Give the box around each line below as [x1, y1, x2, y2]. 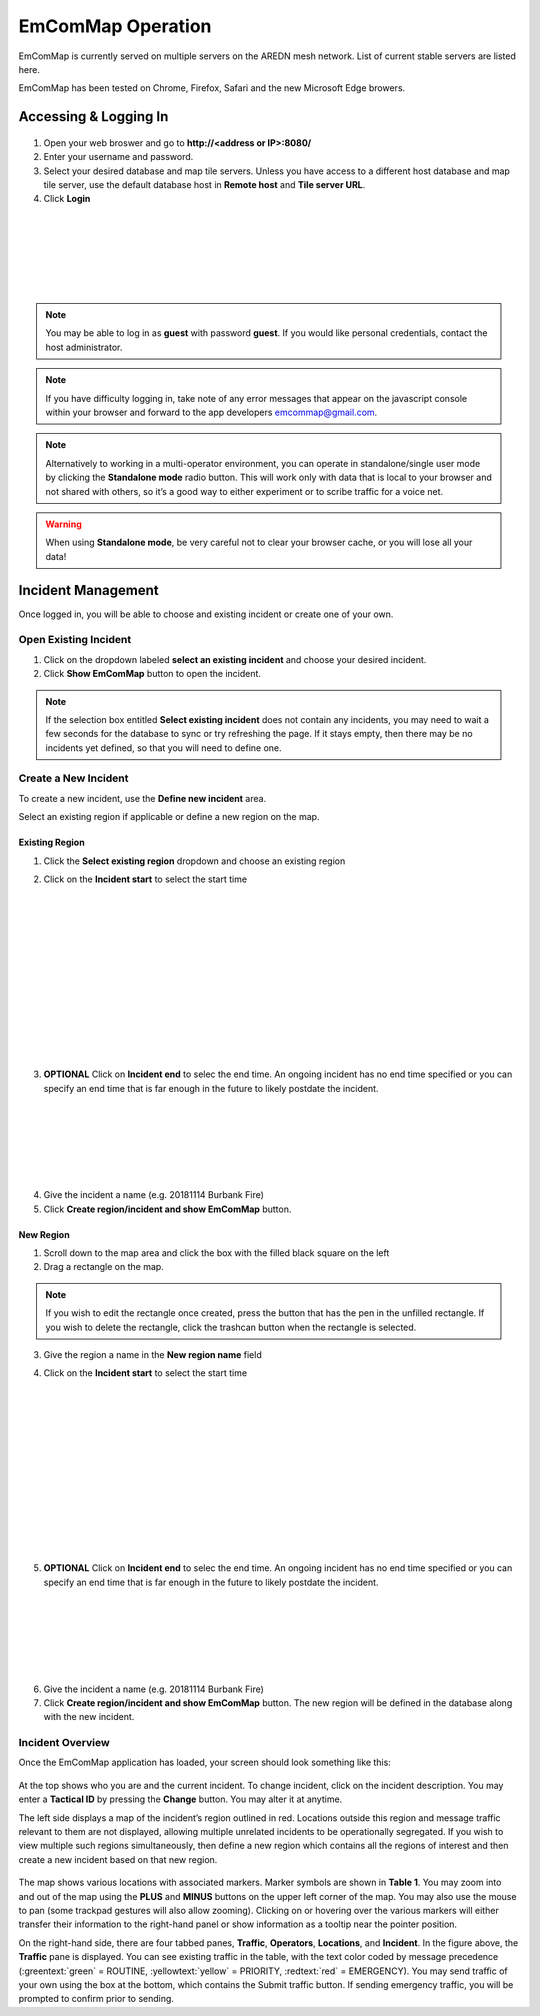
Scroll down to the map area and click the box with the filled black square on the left [43, 1247, 390, 1259]
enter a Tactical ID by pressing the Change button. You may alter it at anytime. [18, 1793, 343, 1805]
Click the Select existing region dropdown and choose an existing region [43, 855, 346, 867]
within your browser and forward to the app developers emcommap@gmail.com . [45, 406, 378, 418]
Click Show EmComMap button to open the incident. [43, 668, 262, 680]
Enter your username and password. [43, 151, 194, 163]
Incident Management [18, 581, 159, 599]
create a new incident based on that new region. [18, 1853, 218, 1865]
